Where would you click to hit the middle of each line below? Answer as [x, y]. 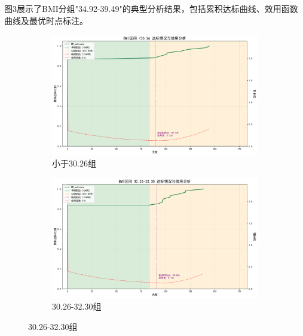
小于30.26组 [74, 163]
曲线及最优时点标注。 [46, 20]
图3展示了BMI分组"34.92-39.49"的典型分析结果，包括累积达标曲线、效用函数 [151, 8]
